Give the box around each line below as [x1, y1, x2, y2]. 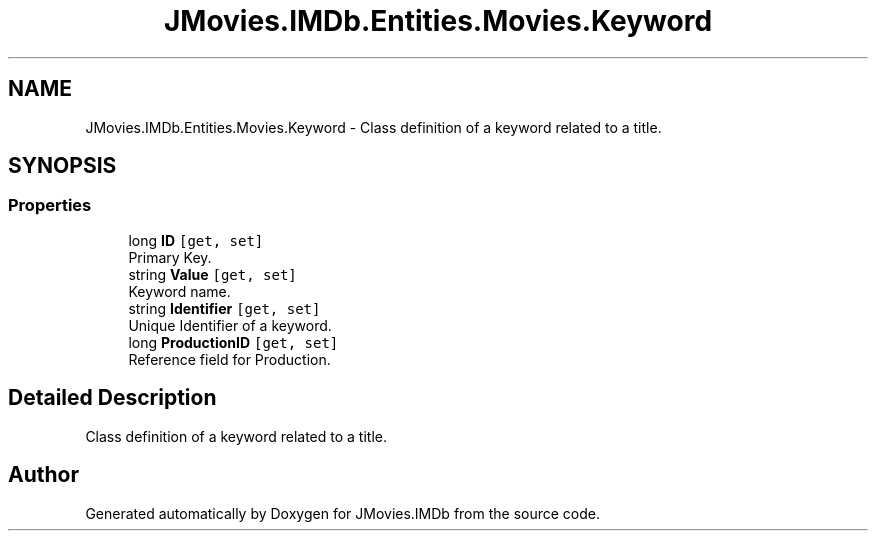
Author [8, 462, 79, 488]
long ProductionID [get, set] [128, 333, 339, 351]
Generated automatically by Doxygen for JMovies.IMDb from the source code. [85, 504, 601, 522]
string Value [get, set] [128, 265, 297, 283]
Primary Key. [128, 248, 212, 266]
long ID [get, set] [128, 231, 264, 249]
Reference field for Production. [128, 350, 331, 368]
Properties [8, 195, 92, 216]
